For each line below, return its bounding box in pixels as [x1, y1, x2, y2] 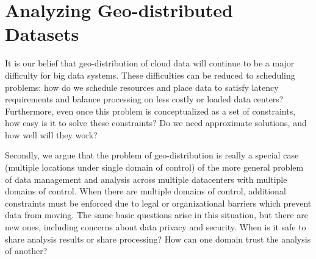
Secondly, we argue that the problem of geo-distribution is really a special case [5, 149, 299, 161]
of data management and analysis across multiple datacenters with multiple [5, 172, 287, 185]
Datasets [5, 21, 79, 46]
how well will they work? [5, 128, 98, 141]
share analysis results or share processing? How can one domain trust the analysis [5, 232, 311, 245]
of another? [5, 244, 48, 257]
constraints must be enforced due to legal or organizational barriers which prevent [5, 196, 312, 209]
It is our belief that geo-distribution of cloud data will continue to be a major [5, 57, 295, 69]
